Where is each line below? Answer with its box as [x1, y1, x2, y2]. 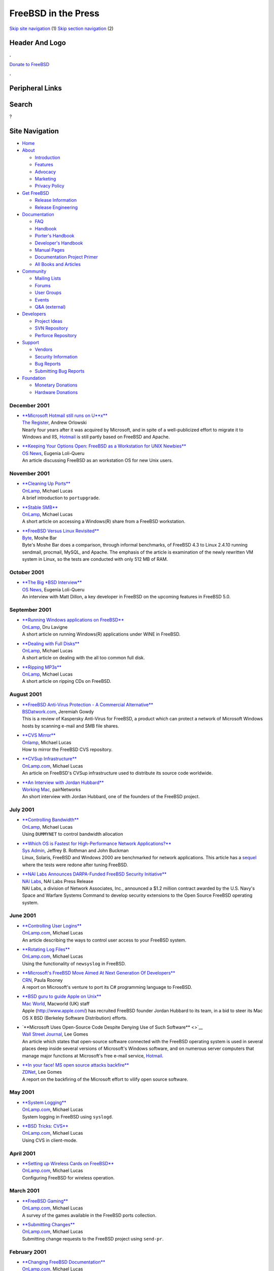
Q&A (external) [35, 304, 66, 310]
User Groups [35, 290, 62, 296]
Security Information [35, 353, 78, 359]
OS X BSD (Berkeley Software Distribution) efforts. [22, 1015, 128, 1021]
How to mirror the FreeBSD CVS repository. [22, 746, 113, 752]
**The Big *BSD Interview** [22, 580, 82, 586]
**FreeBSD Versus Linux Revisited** [22, 528, 99, 534]
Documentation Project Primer [35, 254, 98, 260]
